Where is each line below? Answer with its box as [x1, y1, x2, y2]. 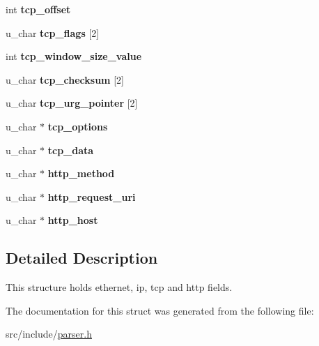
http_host [47, 213, 98, 227]
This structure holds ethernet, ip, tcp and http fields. [6, 280, 233, 294]
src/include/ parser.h [6, 326, 92, 341]
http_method [47, 166, 115, 181]
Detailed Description [6, 247, 158, 269]
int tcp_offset [6, 2, 71, 16]
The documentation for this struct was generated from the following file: [6, 303, 314, 317]
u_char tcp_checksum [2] [6, 72, 124, 86]
